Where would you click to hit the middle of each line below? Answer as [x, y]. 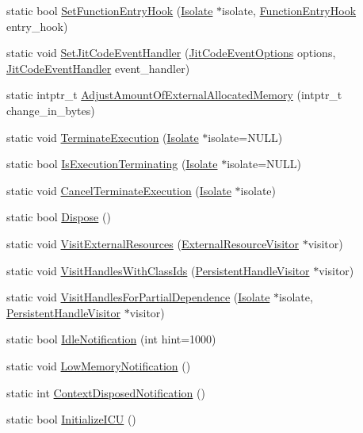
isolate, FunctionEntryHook [289, 10]
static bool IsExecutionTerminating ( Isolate [112, 164]
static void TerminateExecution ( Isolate [103, 137]
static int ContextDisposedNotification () [106, 392]
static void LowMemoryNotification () [99, 365]
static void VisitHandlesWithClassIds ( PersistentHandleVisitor [158, 270]
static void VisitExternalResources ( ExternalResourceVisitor [153, 243]
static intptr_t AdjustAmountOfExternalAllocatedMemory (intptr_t [174, 95]
